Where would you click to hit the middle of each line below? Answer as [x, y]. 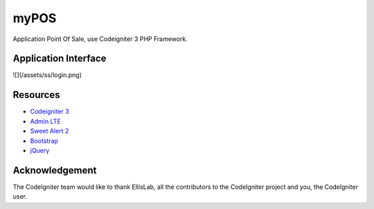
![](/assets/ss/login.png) [47, 75]
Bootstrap [44, 141]
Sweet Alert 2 [50, 131]
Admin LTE [46, 121]
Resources [36, 95]
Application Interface [60, 59]
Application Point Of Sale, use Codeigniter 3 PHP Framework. [100, 39]
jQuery [40, 150]
